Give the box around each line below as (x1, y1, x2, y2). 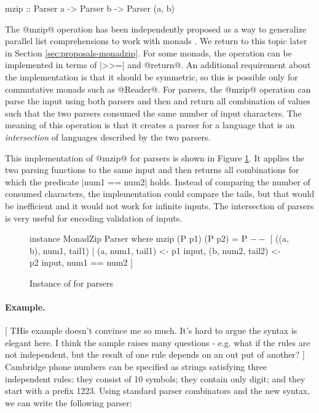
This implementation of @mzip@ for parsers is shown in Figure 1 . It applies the (5, 151, 304, 164)
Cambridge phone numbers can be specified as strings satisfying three (5, 360, 267, 373)
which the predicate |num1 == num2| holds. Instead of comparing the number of (5, 175, 310, 188)
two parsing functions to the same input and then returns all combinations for (5, 163, 299, 176)
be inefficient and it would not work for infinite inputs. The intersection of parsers (5, 199, 314, 212)
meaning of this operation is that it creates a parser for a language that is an (5, 118, 295, 131)
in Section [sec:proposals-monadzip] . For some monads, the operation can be (5, 46, 292, 59)
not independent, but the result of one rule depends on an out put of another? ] (5, 348, 305, 361)
